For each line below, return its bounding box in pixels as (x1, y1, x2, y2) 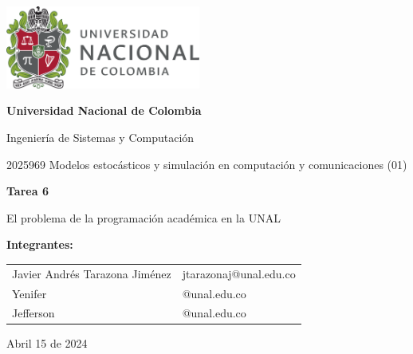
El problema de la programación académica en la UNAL (6, 209, 281, 226)
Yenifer (12, 285, 47, 301)
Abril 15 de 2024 (6, 335, 88, 352)
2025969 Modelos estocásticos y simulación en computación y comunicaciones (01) (6, 155, 407, 172)
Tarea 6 (6, 183, 49, 199)
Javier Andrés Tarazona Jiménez (12, 265, 171, 281)
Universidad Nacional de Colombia (6, 102, 202, 119)
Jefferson (12, 305, 55, 321)
